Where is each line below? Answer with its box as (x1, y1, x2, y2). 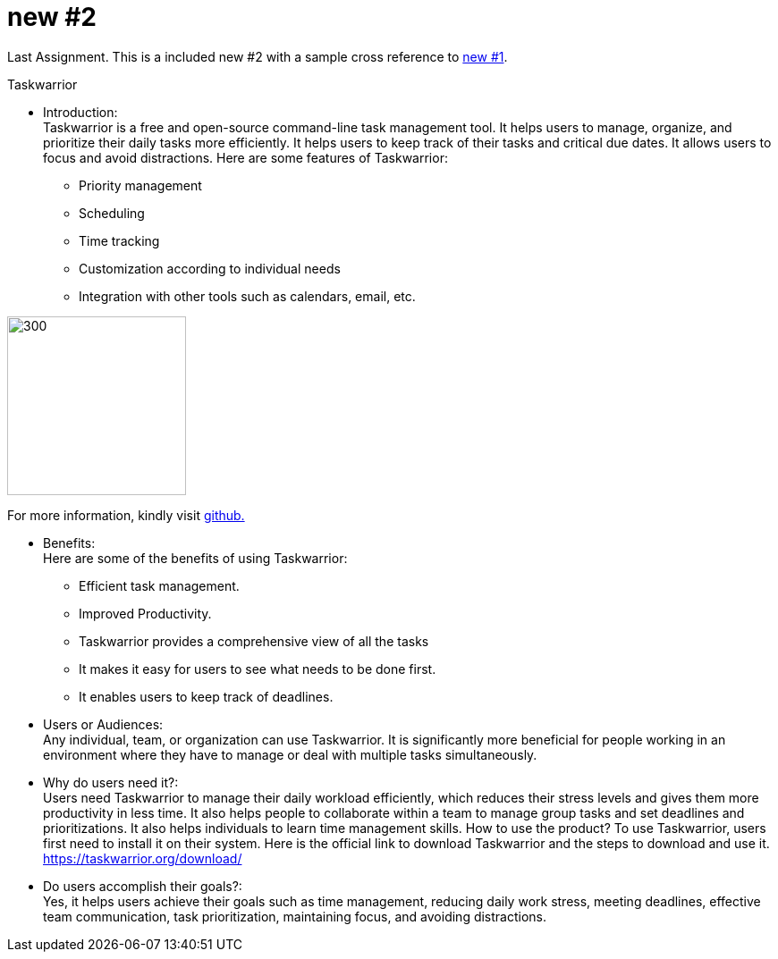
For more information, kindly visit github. (7, 507, 245, 523)
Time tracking (79, 232, 160, 248)
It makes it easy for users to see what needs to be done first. (79, 660, 436, 677)
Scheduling (79, 205, 145, 221)
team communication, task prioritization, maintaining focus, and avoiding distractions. (43, 908, 547, 924)
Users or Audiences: (43, 716, 164, 732)
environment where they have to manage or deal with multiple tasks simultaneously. (43, 746, 537, 762)
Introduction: (43, 104, 118, 120)
